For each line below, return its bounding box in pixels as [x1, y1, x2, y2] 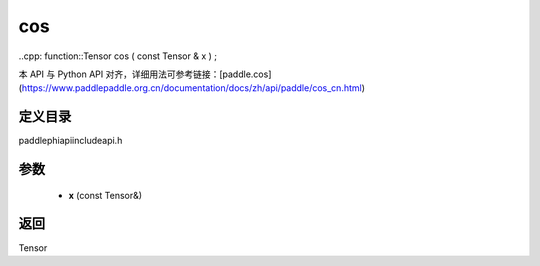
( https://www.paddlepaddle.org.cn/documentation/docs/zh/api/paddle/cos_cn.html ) [18, 82, 365, 94]
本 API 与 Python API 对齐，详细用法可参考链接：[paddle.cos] [18, 68, 272, 80]
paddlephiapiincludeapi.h [18, 135, 123, 147]
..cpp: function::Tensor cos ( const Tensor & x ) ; [18, 50, 218, 62]
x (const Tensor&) [68, 189, 143, 201]
